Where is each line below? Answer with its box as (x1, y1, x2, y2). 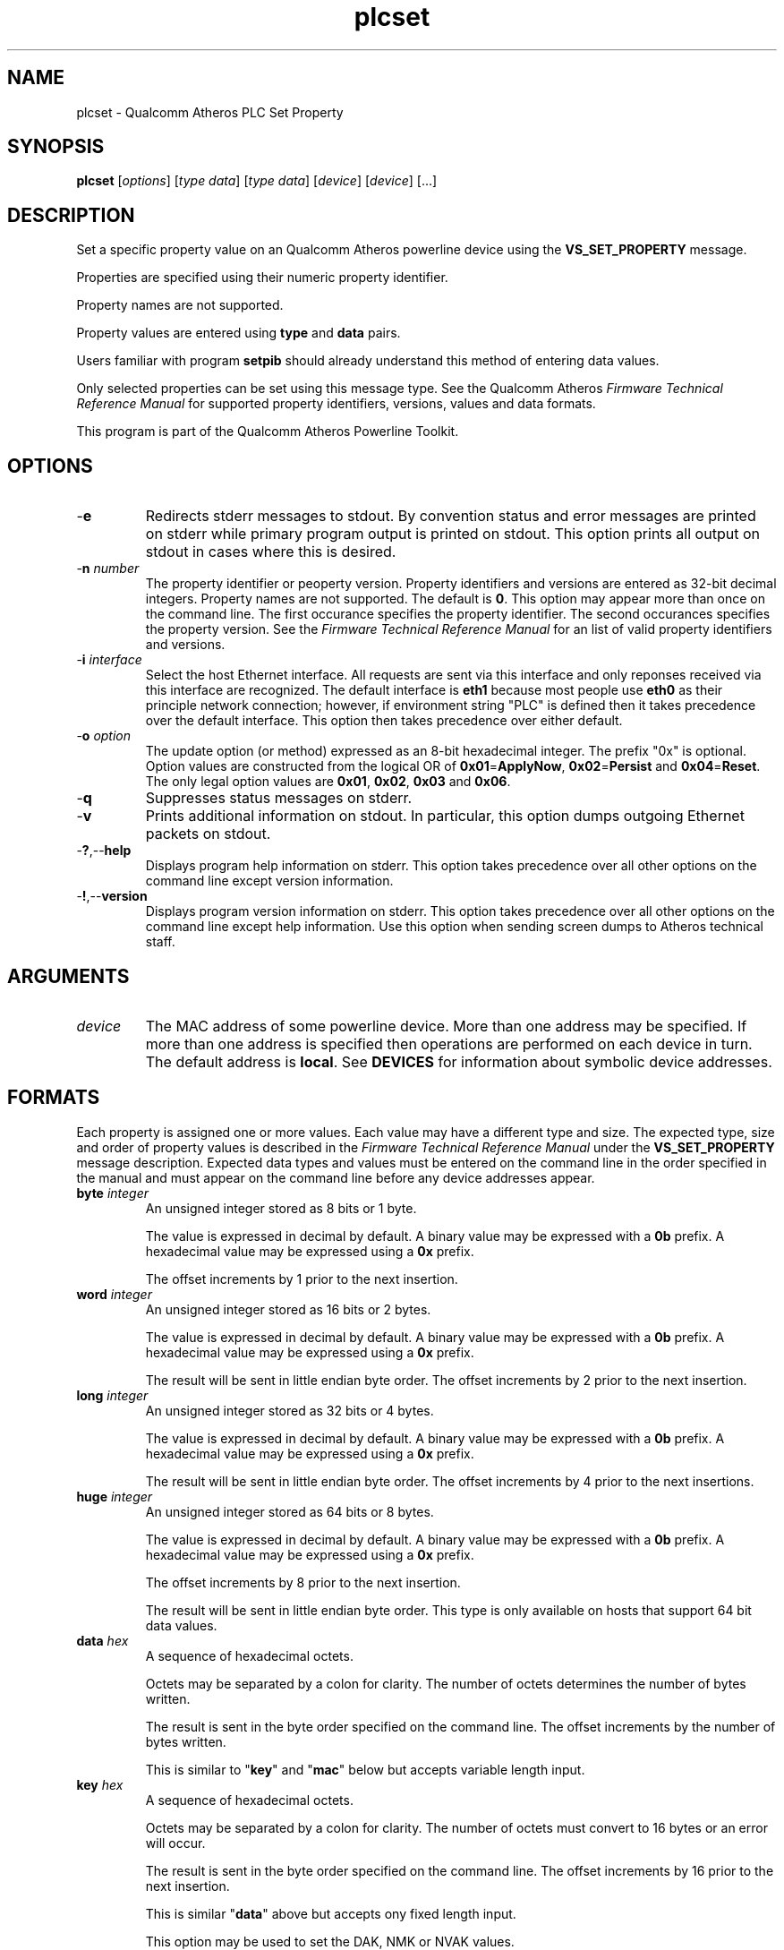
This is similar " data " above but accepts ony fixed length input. (145, 1905, 516, 1921)
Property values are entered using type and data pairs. (76, 325, 401, 341)
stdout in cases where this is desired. (145, 543, 396, 561)
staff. (145, 934, 175, 950)
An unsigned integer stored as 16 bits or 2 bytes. (145, 1301, 431, 1317)
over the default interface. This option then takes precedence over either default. (145, 713, 623, 729)
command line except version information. (145, 873, 394, 889)
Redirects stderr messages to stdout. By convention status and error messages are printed (145, 507, 756, 526)
